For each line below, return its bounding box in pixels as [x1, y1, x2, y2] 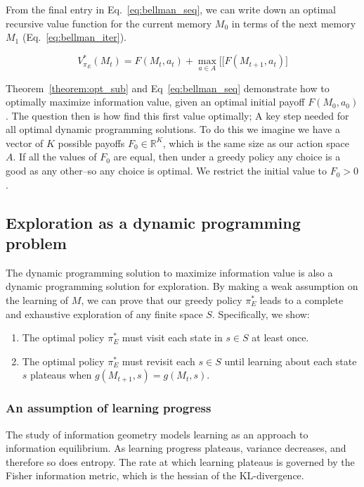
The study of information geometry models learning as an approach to [6, 426, 308, 441]
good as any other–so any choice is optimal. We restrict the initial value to [6, 163, 327, 178]
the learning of [6, 293, 69, 308]
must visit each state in [122, 330, 223, 345]
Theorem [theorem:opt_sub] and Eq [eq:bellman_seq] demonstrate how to [6, 80, 330, 95]
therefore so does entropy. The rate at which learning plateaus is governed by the [6, 454, 355, 469]
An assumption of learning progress [6, 399, 212, 417]
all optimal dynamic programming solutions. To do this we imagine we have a [6, 122, 340, 137]
